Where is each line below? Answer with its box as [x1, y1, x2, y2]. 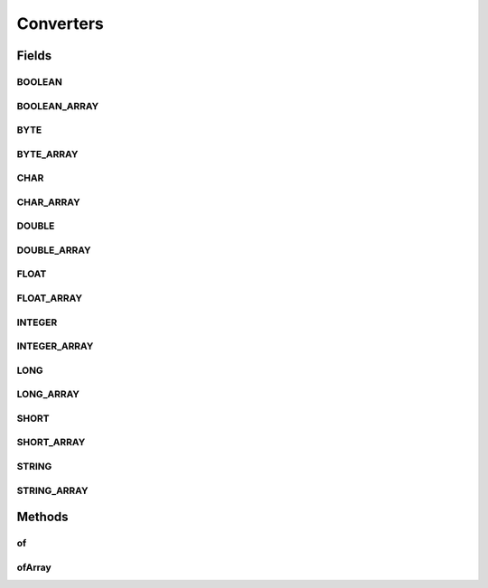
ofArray [16, 561, 52, 574]
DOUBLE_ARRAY [16, 244, 91, 257]
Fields [16, 48, 52, 63]
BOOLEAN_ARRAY [16, 99, 99, 112]
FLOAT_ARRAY [16, 292, 83, 304]
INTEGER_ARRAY [16, 340, 94, 352]
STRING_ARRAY [16, 484, 89, 497]
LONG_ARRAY [16, 388, 80, 401]
